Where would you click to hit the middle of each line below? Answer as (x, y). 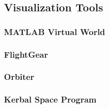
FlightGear (26, 54)
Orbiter (19, 77)
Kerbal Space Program (50, 99)
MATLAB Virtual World (55, 31)
